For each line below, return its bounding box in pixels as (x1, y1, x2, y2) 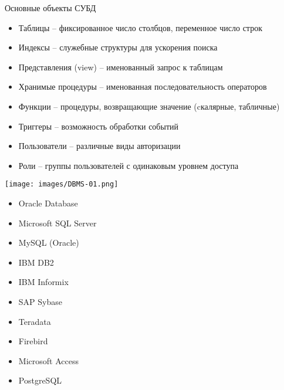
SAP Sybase (18, 295, 62, 307)
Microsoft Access (18, 354, 79, 367)
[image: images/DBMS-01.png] (5, 180, 119, 189)
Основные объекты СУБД (5, 2, 96, 13)
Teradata (18, 315, 51, 327)
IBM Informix (18, 276, 69, 288)
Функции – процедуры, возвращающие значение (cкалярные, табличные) (18, 100, 280, 112)
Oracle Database (18, 197, 78, 209)
